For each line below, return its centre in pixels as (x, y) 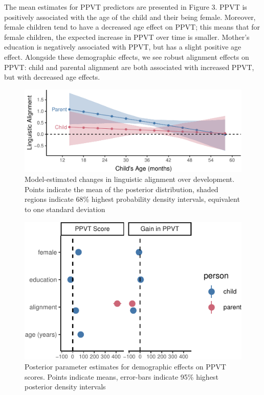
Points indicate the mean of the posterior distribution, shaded (122, 189)
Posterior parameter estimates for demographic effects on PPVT (125, 367)
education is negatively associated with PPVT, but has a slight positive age (123, 47)
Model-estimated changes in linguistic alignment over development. (130, 179)
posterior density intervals (65, 387)
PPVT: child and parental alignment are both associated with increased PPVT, (129, 67)
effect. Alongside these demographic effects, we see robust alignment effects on (127, 56)
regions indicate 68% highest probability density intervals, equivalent (132, 199)
